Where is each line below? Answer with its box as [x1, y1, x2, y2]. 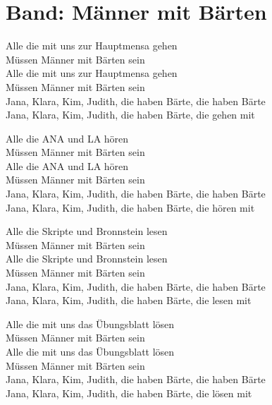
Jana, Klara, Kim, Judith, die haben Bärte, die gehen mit [6, 107, 255, 122]
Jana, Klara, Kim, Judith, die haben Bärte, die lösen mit [6, 385, 252, 400]
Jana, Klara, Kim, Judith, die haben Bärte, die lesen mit [6, 293, 252, 308]
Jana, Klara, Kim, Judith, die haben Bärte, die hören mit [6, 200, 255, 214]
